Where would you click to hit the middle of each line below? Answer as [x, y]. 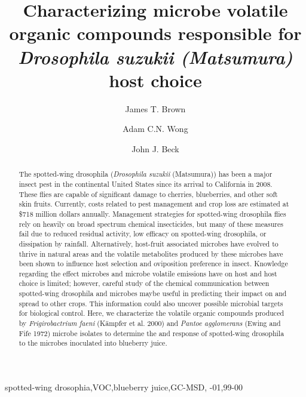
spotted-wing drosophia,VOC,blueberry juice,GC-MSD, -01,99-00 [124, 387]
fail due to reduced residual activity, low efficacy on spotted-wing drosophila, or [143, 234]
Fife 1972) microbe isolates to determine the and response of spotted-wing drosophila [152, 333]
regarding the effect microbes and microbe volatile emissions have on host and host [148, 273]
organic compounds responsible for [155, 33]
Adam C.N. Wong [155, 129]
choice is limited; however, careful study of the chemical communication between [144, 283]
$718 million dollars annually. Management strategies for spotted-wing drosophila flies [152, 213]
